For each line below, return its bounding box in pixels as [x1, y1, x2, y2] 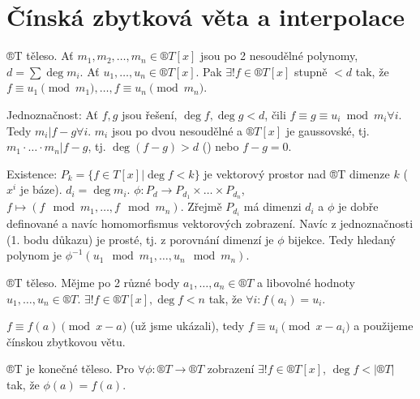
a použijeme [354, 317, 414, 334]
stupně [294, 62, 328, 79]
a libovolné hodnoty [256, 274, 355, 291]
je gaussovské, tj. [285, 122, 370, 139]
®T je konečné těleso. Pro [6, 360, 135, 377]
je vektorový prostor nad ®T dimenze [204, 165, 390, 182]
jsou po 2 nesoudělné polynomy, [199, 47, 358, 64]
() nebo [202, 138, 239, 155]
